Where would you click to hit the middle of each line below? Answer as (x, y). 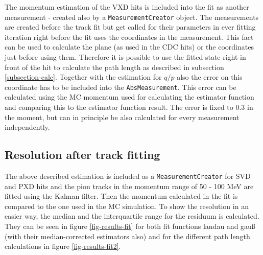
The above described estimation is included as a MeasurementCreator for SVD (128, 176)
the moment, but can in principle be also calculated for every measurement (122, 117)
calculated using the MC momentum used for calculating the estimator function (129, 97)
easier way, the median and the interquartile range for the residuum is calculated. (132, 216)
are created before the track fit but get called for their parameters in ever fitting (130, 27)
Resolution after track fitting (82, 155)
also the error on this (210, 77)
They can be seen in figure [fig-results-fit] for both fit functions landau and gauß (130, 226)
